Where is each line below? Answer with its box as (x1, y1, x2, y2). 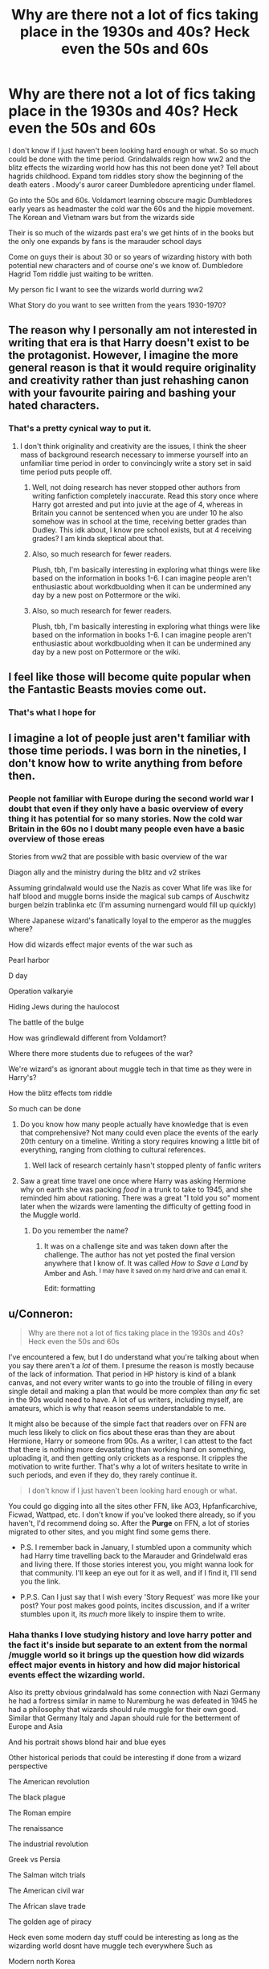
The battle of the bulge (8, 1017, 84, 1027)
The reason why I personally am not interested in (8, 324, 258, 337)
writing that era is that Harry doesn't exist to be (8, 336, 250, 350)
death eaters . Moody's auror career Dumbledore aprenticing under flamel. (8, 179, 255, 190)
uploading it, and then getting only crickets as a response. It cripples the (8, 1453, 247, 1463)
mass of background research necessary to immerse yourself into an (19, 450, 249, 459)
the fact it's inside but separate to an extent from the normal (8, 1640, 248, 1651)
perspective (8, 1761, 48, 1771)
